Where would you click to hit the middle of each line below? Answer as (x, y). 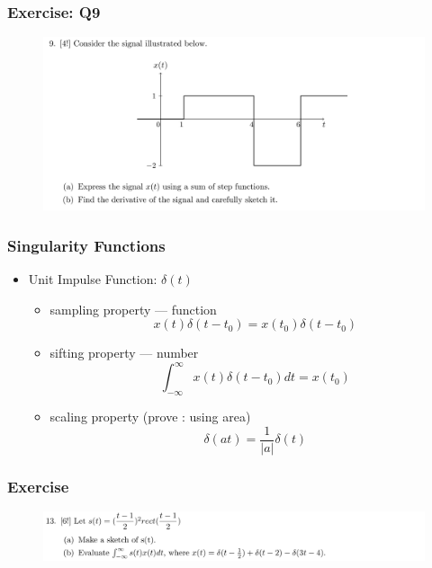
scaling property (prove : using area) (150, 417)
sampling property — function (133, 309)
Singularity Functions (86, 245)
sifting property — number (124, 353)
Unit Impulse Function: (93, 278)
